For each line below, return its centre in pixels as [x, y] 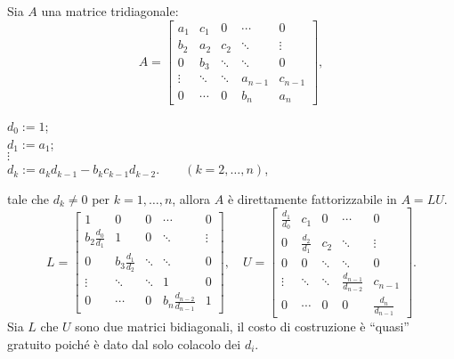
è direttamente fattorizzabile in [312, 198]
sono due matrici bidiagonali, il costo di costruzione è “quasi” [242, 326]
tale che [28, 198]
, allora [191, 198]
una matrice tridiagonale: [110, 11]
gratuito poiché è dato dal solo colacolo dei [124, 343]
